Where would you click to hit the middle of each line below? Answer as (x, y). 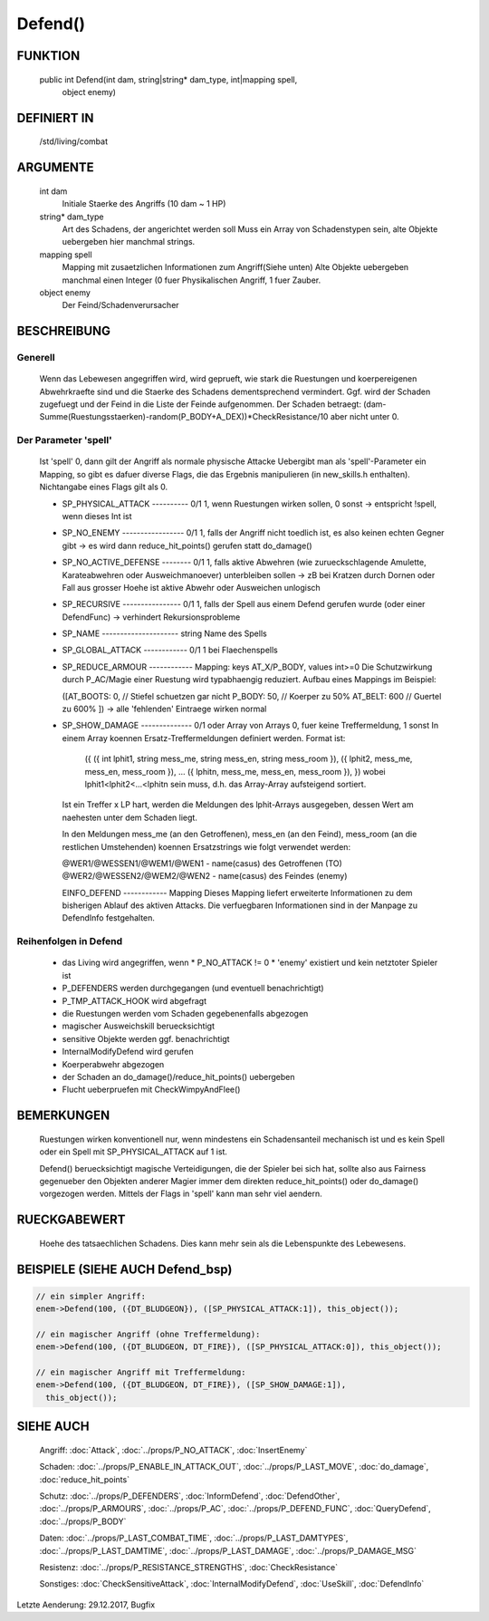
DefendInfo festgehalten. (109, 918)
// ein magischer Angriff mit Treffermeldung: (141, 1372)
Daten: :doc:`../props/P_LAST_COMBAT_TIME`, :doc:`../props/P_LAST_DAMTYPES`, (194, 1538)
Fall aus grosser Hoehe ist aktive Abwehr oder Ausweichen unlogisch (191, 587)
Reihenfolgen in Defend (70, 941)
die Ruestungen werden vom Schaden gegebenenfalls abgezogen (185, 1013)
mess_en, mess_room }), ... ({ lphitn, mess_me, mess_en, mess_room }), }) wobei (235, 771)
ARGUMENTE (55, 168)
